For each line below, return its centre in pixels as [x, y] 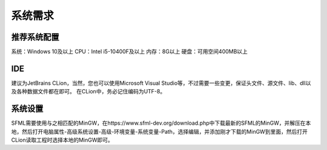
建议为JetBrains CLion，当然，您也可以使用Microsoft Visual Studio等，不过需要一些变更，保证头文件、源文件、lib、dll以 [161, 83]
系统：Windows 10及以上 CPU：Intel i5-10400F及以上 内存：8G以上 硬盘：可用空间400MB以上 [130, 52]
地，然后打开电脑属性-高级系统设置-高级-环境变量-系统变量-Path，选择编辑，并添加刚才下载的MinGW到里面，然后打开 [160, 131]
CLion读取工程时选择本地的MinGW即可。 [62, 140]
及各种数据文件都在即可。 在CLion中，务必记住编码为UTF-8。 [88, 92]
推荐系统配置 [35, 37]
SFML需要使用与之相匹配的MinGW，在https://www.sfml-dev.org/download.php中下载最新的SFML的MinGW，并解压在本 [161, 123]
